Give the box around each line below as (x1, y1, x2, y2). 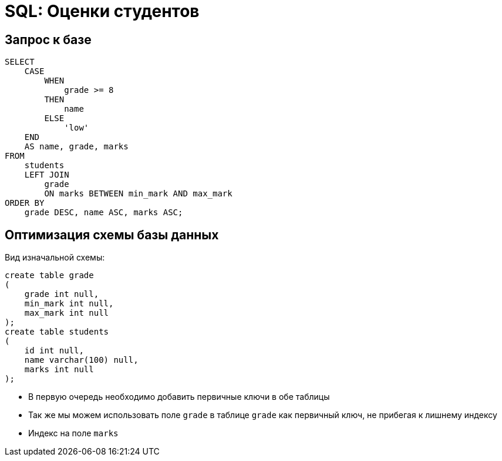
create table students (5, 327, 109, 337)
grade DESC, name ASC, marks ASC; (24, 208, 183, 218)
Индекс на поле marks (28, 428, 119, 439)
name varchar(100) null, (24, 355, 139, 365)
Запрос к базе (5, 32, 92, 47)
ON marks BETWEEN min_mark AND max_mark (44, 189, 233, 199)
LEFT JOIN (24, 170, 69, 180)
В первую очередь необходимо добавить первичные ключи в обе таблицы (28, 392, 330, 402)
